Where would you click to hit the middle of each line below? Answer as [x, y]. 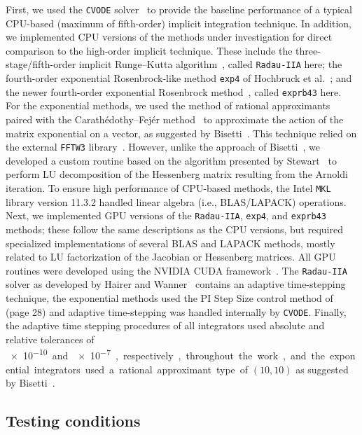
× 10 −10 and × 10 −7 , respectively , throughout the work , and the [167, 354]
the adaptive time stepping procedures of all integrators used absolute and [165, 325]
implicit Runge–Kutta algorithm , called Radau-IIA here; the [210, 64]
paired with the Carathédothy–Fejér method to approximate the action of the [175, 119]
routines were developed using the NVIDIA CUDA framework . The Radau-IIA [176, 270]
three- [308, 50]
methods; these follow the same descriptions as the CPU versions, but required [174, 229]
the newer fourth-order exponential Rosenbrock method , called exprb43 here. [174, 91]
